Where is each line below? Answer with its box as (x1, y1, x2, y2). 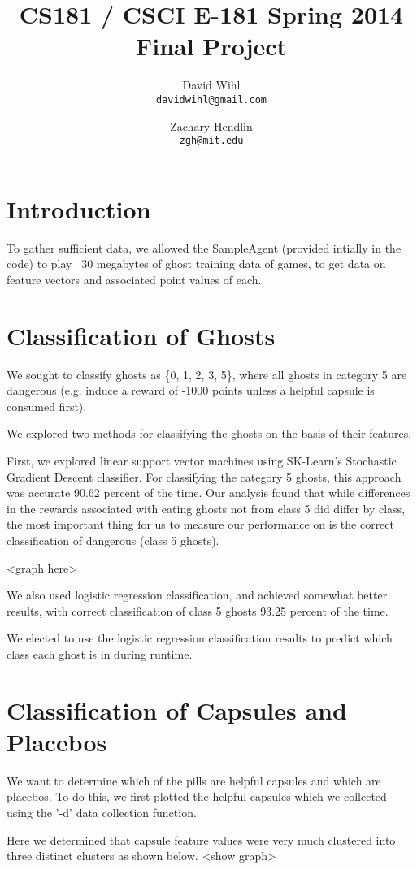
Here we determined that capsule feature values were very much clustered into (7, 831, 396, 848)
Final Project (135, 29, 288, 63)
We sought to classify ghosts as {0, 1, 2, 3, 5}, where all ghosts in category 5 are (7, 365, 407, 383)
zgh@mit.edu (179, 135, 244, 147)
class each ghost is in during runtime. (7, 645, 193, 662)
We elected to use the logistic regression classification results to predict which (7, 629, 393, 646)
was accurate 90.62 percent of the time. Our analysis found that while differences (7, 484, 410, 501)
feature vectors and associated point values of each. (7, 270, 262, 288)
